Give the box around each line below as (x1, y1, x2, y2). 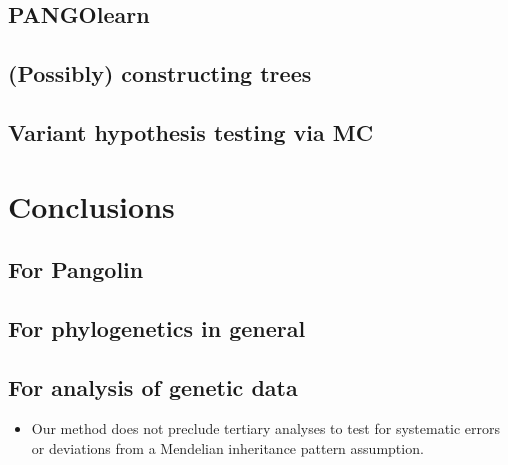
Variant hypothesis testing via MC (8, 116, 374, 147)
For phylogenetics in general (8, 312, 306, 343)
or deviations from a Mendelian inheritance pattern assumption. (31, 438, 424, 459)
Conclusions (8, 185, 175, 226)
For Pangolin (8, 254, 144, 285)
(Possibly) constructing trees (8, 58, 312, 89)
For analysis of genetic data (8, 371, 298, 402)
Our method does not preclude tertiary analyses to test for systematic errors (31, 418, 501, 439)
